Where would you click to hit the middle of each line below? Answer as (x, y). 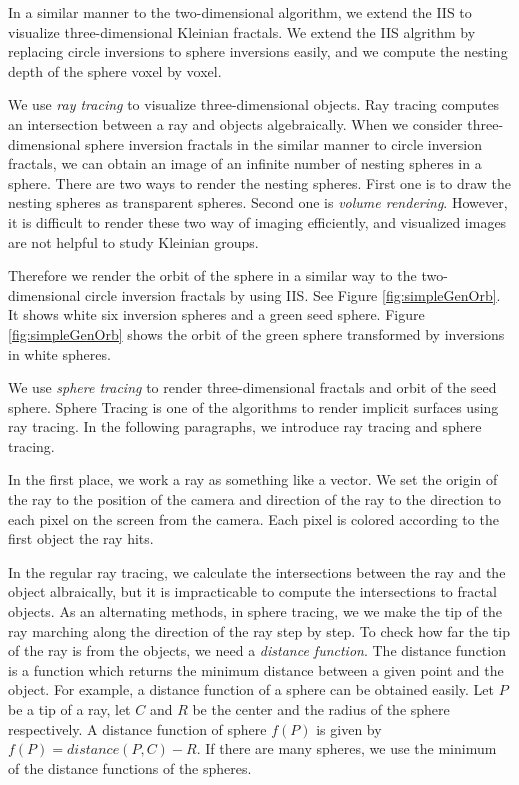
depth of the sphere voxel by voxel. (115, 70)
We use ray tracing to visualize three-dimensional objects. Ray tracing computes (254, 104)
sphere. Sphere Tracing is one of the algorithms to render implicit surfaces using (253, 406)
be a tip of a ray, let (69, 709)
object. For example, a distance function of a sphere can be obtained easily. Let (251, 689)
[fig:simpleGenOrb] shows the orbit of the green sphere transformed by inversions (256, 333)
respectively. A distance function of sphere (137, 728)
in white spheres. (59, 353)
